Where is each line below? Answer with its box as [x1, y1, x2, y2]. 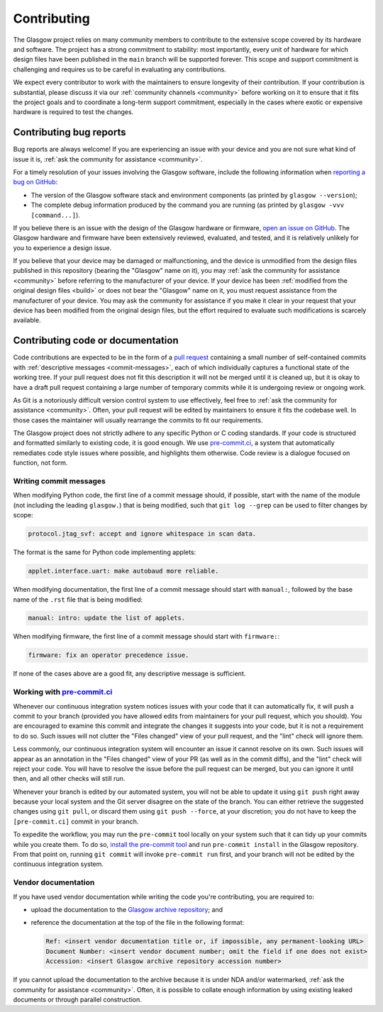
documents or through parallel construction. [13, 995, 142, 1003]
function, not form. [13, 459, 68, 467]
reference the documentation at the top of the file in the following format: [30, 918, 245, 927]
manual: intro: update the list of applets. [28, 614, 186, 622]
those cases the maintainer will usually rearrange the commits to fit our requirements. [13, 415, 263, 425]
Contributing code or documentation [13, 334, 179, 347]
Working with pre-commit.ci [13, 687, 113, 697]
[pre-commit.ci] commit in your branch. [13, 817, 139, 826]
